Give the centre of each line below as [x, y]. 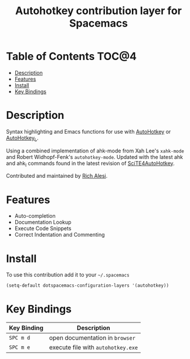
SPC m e [20, 348]
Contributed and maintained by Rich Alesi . [57, 176]
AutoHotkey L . [22, 138]
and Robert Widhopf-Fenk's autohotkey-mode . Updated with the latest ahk [95, 157]
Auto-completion [35, 216]
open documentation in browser [92, 338]
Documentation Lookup [43, 222]
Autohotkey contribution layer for [99, 11]
